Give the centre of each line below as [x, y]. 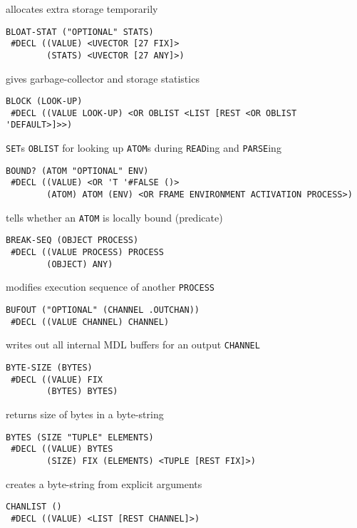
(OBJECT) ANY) [80, 264]
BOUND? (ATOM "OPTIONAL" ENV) [77, 171]
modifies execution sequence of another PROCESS [110, 287]
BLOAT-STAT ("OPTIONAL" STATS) [80, 32]
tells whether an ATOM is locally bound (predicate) [114, 217]
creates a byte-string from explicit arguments [104, 483]
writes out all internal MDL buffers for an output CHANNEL [133, 345]
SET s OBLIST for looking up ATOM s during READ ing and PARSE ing [144, 148]
